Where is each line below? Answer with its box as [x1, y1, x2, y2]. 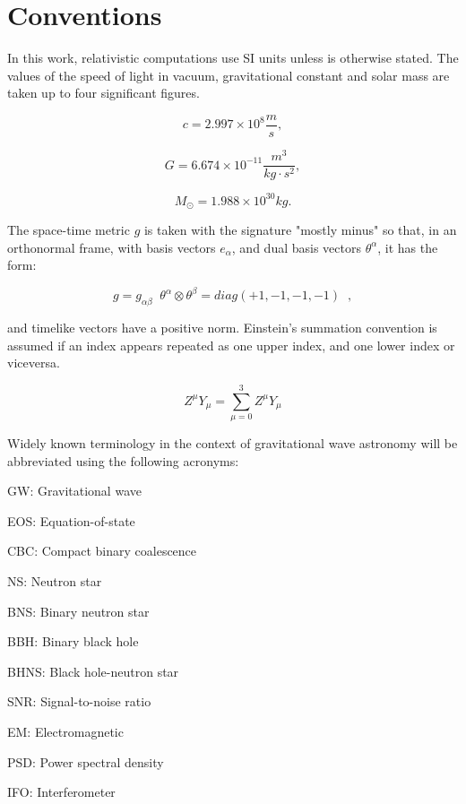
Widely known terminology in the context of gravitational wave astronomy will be [7, 434, 458, 453]
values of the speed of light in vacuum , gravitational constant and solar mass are [7, 65, 450, 84]
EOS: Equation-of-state [7, 511, 135, 530]
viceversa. [7, 353, 60, 372]
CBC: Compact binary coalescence [7, 541, 197, 560]
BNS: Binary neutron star [7, 601, 150, 620]
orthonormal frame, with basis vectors [7, 238, 216, 256]
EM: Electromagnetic [7, 722, 124, 740]
